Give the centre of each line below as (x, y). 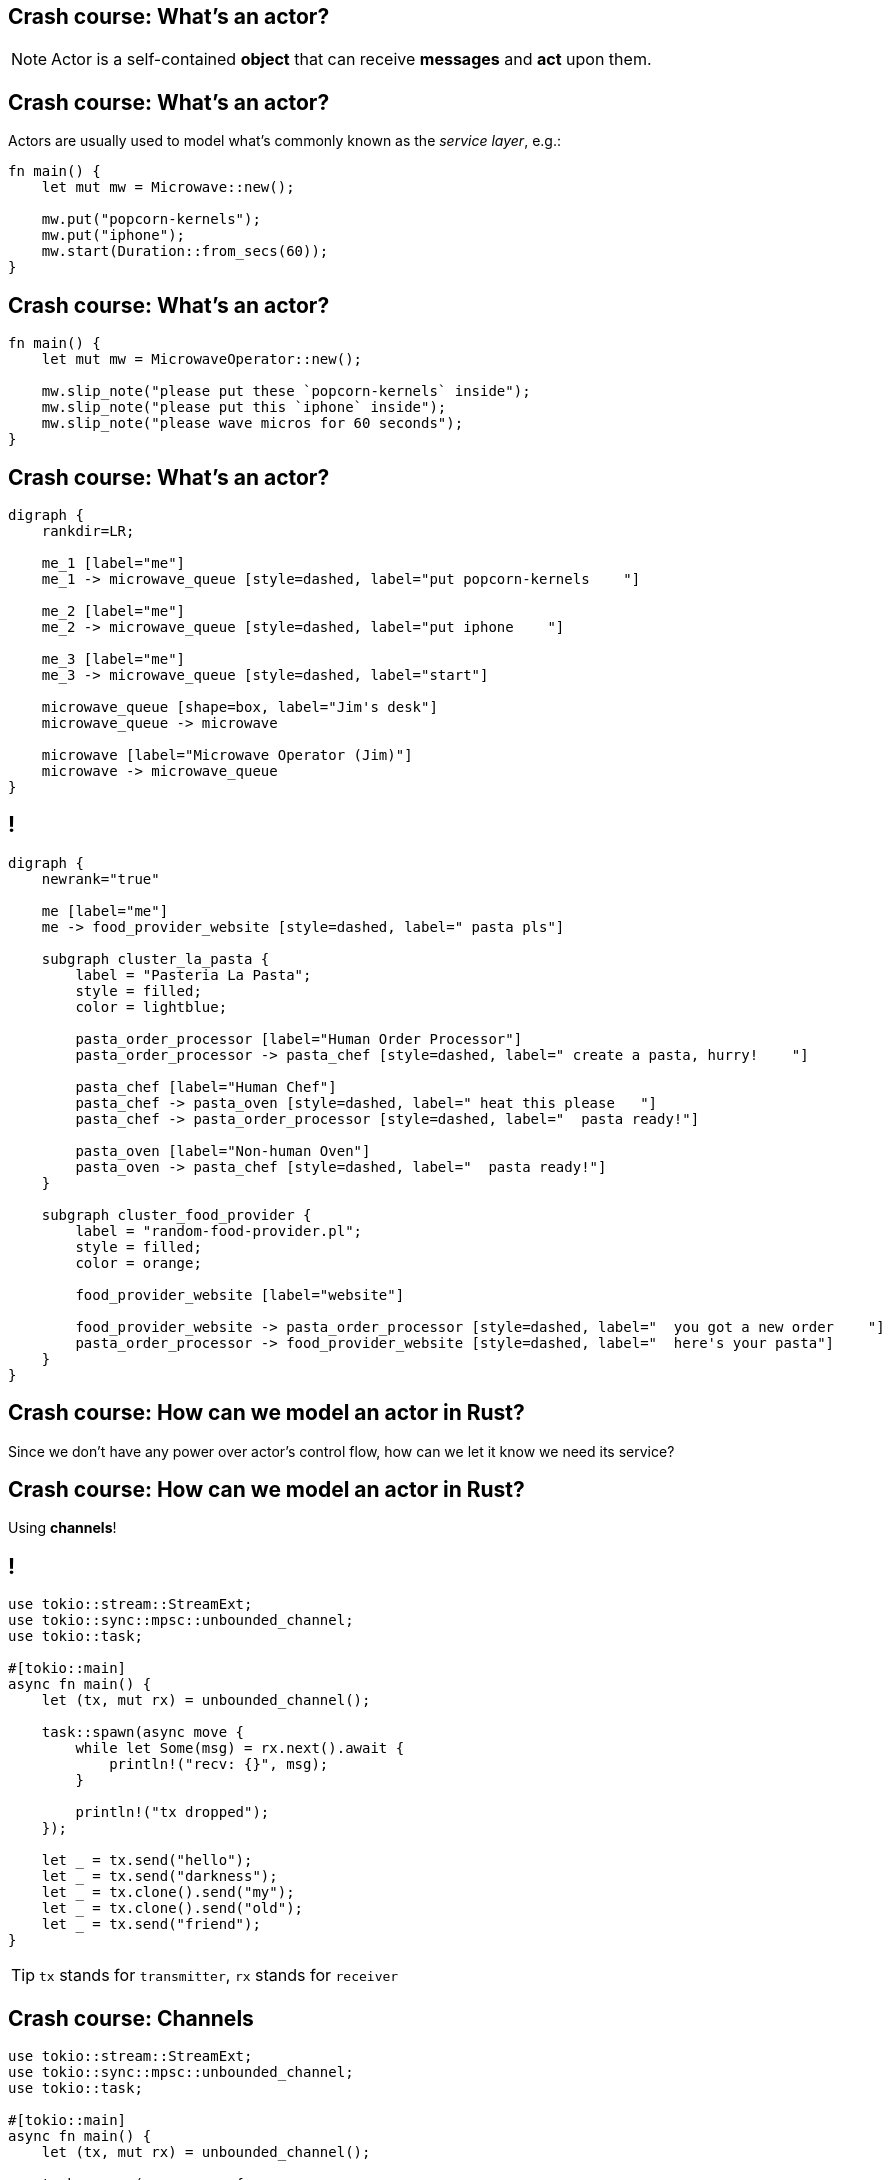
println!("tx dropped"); (172, 1812)
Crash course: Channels (131, 2018)
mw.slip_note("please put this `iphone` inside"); (244, 407)
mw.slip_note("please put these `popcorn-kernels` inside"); (286, 391)
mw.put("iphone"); (113, 235)
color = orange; (138, 1262)
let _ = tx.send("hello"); (147, 1860)
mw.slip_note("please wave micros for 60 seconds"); (252, 423)
